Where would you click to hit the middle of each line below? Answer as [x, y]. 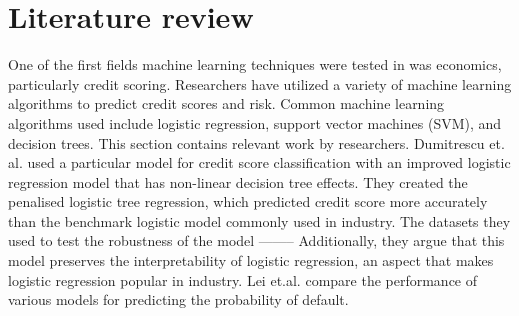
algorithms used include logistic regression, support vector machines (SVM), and [255, 122]
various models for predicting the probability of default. [178, 299]
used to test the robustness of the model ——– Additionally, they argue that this [256, 240]
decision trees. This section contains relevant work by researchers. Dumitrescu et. [256, 142]
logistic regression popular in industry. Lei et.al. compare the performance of [243, 279]
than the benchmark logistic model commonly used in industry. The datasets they [259, 220]
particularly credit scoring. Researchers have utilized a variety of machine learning [260, 83]
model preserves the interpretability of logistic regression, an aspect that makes [251, 260]
